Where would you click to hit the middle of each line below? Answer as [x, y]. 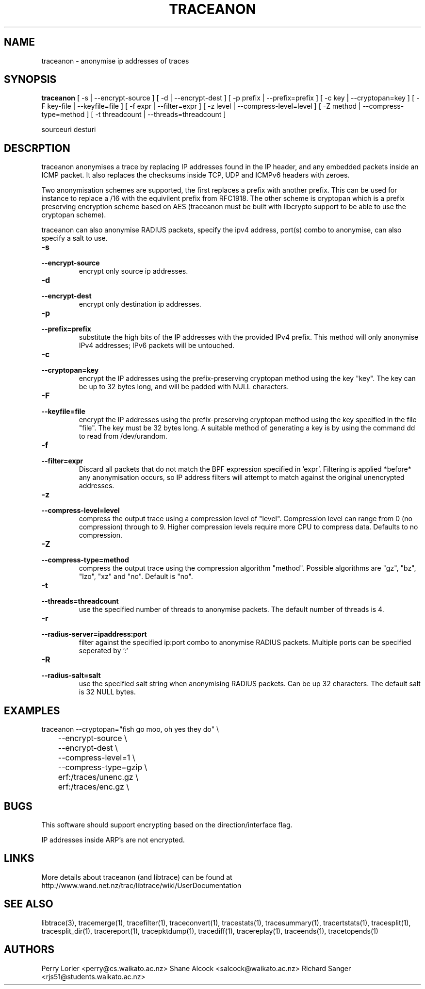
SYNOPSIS [30, 80]
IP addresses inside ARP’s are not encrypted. [113, 840]
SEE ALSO [29, 904]
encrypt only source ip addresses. [133, 271]
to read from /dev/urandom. [123, 436]
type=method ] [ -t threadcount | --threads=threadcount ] [134, 115]
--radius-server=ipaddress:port [94, 634]
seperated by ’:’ [103, 651]
